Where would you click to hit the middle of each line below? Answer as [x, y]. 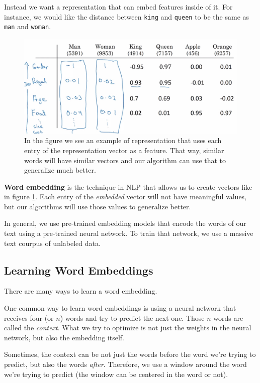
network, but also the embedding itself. [64, 337]
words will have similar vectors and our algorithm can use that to [125, 160]
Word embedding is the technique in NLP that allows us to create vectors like [128, 186]
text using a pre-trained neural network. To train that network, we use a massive [129, 233]
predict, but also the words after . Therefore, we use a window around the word [125, 364]
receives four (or [29, 317]
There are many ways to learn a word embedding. [81, 291]
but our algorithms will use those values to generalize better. [98, 206]
